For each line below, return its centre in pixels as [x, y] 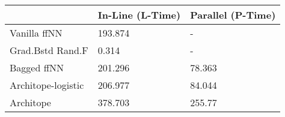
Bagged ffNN [37, 67]
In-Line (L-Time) [139, 15]
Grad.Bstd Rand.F [49, 50]
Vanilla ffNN [36, 33]
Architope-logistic [47, 85]
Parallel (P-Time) [233, 15]
